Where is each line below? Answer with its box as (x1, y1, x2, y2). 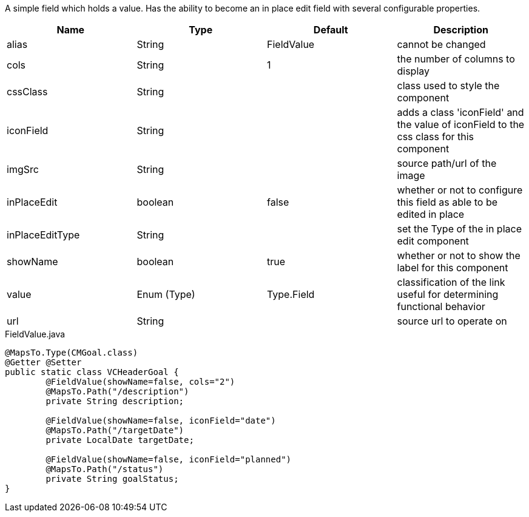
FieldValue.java (5, 329, 66, 339)
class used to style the (397, 79, 500, 92)
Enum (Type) (136, 288, 195, 300)
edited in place (397, 208, 465, 220)
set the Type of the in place (397, 223, 522, 235)
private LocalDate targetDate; (45, 435, 194, 445)
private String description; (45, 396, 184, 406)
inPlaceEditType (7, 229, 80, 241)
